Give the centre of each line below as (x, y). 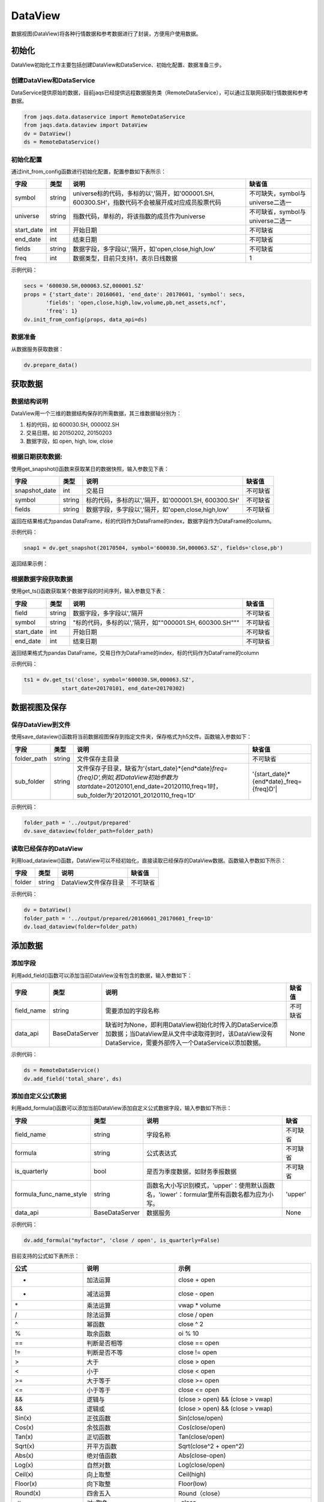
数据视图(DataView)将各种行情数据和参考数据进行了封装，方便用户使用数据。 (106, 34)
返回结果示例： (29, 564)
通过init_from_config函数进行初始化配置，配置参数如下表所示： (89, 171)
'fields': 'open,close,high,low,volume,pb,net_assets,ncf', (136, 303)
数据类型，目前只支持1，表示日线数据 (125, 258)
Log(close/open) (201, 1465)
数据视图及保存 (39, 707)
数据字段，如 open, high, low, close (70, 441)
